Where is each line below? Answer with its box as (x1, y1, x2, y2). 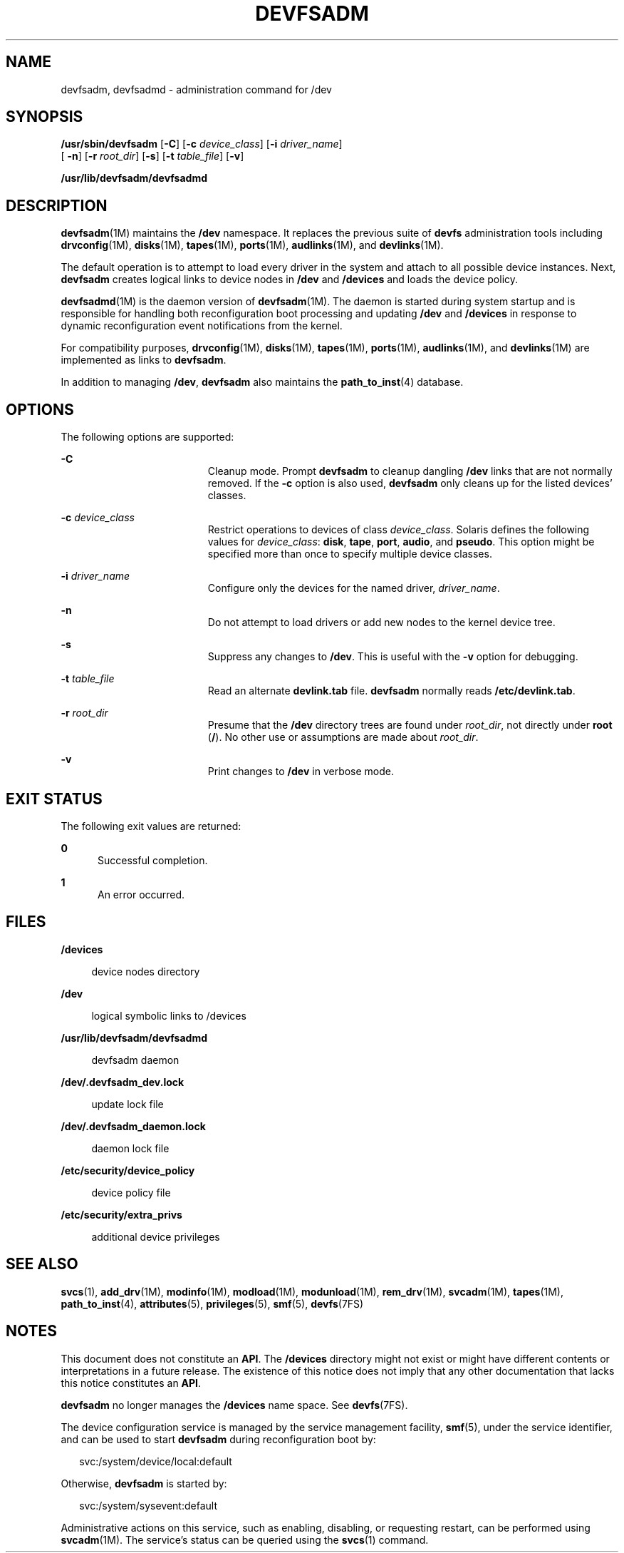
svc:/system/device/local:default (79, 1455, 232, 1467)
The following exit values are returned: (61, 819, 241, 832)
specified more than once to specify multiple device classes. (207, 548, 492, 560)
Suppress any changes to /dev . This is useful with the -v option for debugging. (207, 650, 578, 663)
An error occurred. (98, 888, 185, 901)
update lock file (91, 1097, 164, 1110)
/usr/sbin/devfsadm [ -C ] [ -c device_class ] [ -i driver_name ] (61, 138, 343, 150)
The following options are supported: (61, 431, 234, 444)
